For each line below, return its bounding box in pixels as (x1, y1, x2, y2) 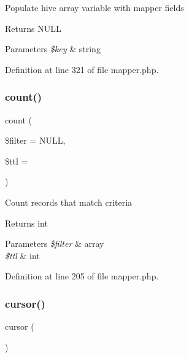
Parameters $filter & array (5, 237, 104, 250)
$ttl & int (5, 249, 40, 262)
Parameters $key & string (5, 42, 101, 55)
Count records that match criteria (5, 195, 133, 208)
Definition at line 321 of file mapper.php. (5, 63, 159, 76)
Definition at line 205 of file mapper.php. (5, 270, 159, 282)
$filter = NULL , (5, 134, 66, 147)
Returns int (5, 216, 48, 229)
